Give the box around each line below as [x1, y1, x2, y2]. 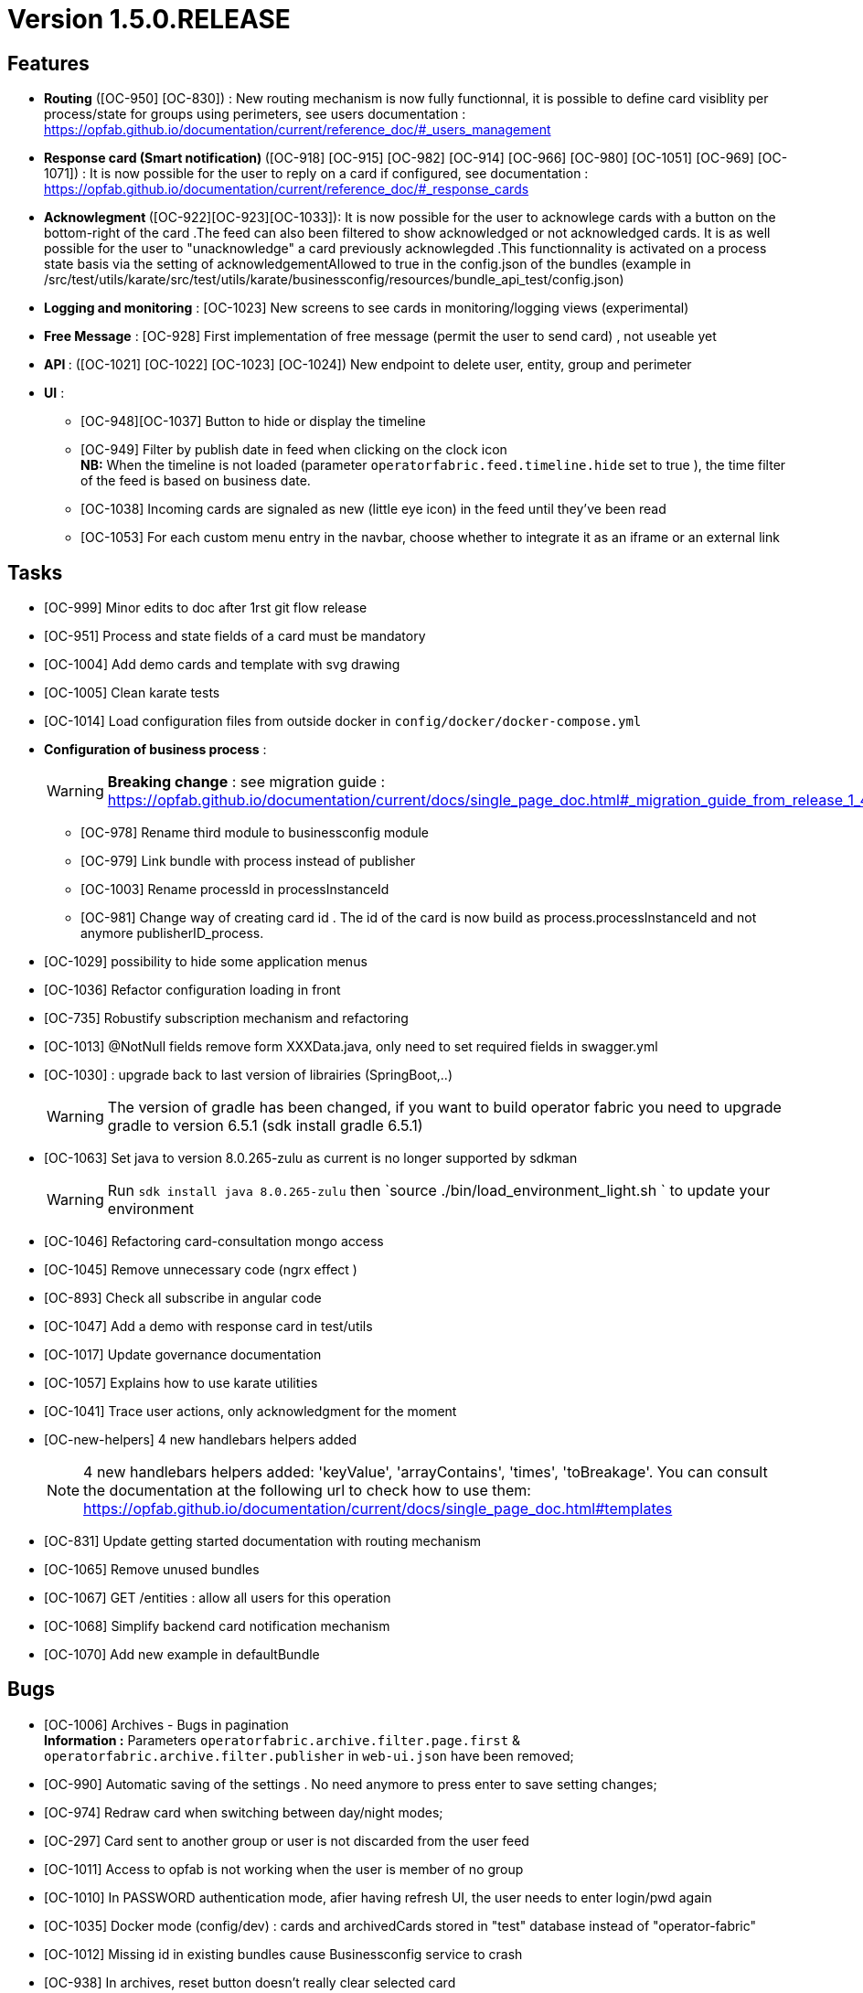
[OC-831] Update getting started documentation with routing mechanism [44, 1533, 482, 1550]
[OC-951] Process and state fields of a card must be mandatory [44, 628, 426, 645]
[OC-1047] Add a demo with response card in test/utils [44, 1318, 373, 1335]
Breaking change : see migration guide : [107, 773, 386, 792]
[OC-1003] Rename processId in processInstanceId [80, 881, 389, 898]
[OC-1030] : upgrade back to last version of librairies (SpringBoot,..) [44, 1067, 453, 1083]
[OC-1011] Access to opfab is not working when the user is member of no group [44, 1860, 524, 1877]
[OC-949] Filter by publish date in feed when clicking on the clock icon [80, 442, 507, 458]
